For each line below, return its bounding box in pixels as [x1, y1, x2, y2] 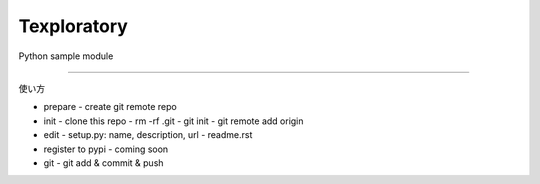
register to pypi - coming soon [43, 143, 169, 155]
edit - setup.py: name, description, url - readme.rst [43, 129, 253, 141]
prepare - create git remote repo [43, 101, 177, 113]
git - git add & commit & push [43, 156, 164, 169]
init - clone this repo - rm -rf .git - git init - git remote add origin [43, 115, 304, 127]
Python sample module [18, 50, 114, 62]
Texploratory [18, 15, 129, 37]
